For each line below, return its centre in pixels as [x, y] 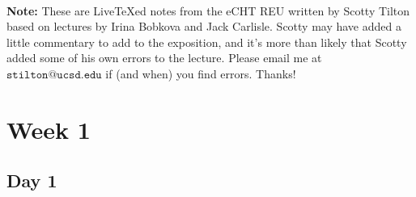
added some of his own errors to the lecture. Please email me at [164, 58]
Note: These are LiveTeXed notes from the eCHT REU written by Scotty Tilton [208, 10]
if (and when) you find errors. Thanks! [201, 73]
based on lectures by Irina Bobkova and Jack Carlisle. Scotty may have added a [204, 26]
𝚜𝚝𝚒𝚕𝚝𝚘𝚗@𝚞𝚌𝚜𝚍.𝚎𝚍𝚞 [54, 75]
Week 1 [49, 129]
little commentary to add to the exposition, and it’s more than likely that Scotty [207, 42]
